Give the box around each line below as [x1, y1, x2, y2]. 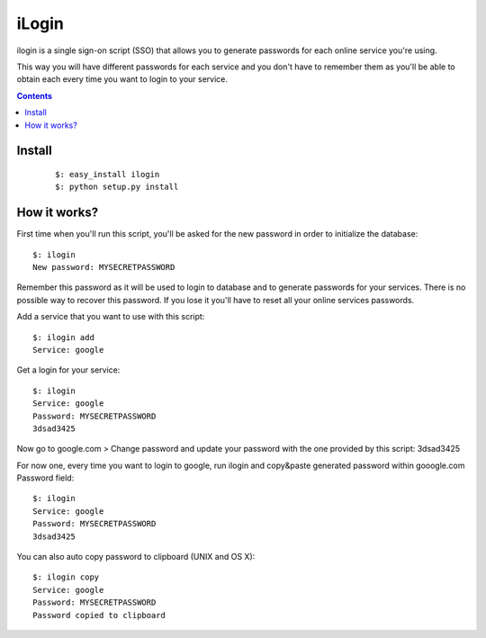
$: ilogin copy [32, 572, 100, 582]
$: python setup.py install [55, 182, 179, 193]
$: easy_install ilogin [55, 169, 160, 179]
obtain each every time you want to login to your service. [16, 74, 229, 85]
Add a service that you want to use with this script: [16, 311, 205, 322]
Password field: [16, 472, 75, 483]
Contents [16, 90, 53, 101]
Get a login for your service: [16, 364, 121, 375]
